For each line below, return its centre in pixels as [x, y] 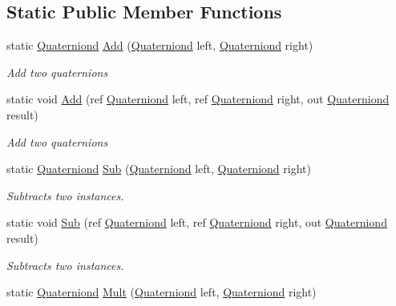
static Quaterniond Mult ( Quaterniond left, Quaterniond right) [162, 292]
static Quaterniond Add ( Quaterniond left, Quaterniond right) [160, 45]
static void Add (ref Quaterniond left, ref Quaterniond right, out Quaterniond [198, 99]
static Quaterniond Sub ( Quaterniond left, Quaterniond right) [159, 169]
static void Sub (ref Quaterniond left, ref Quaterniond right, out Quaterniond [197, 222]
